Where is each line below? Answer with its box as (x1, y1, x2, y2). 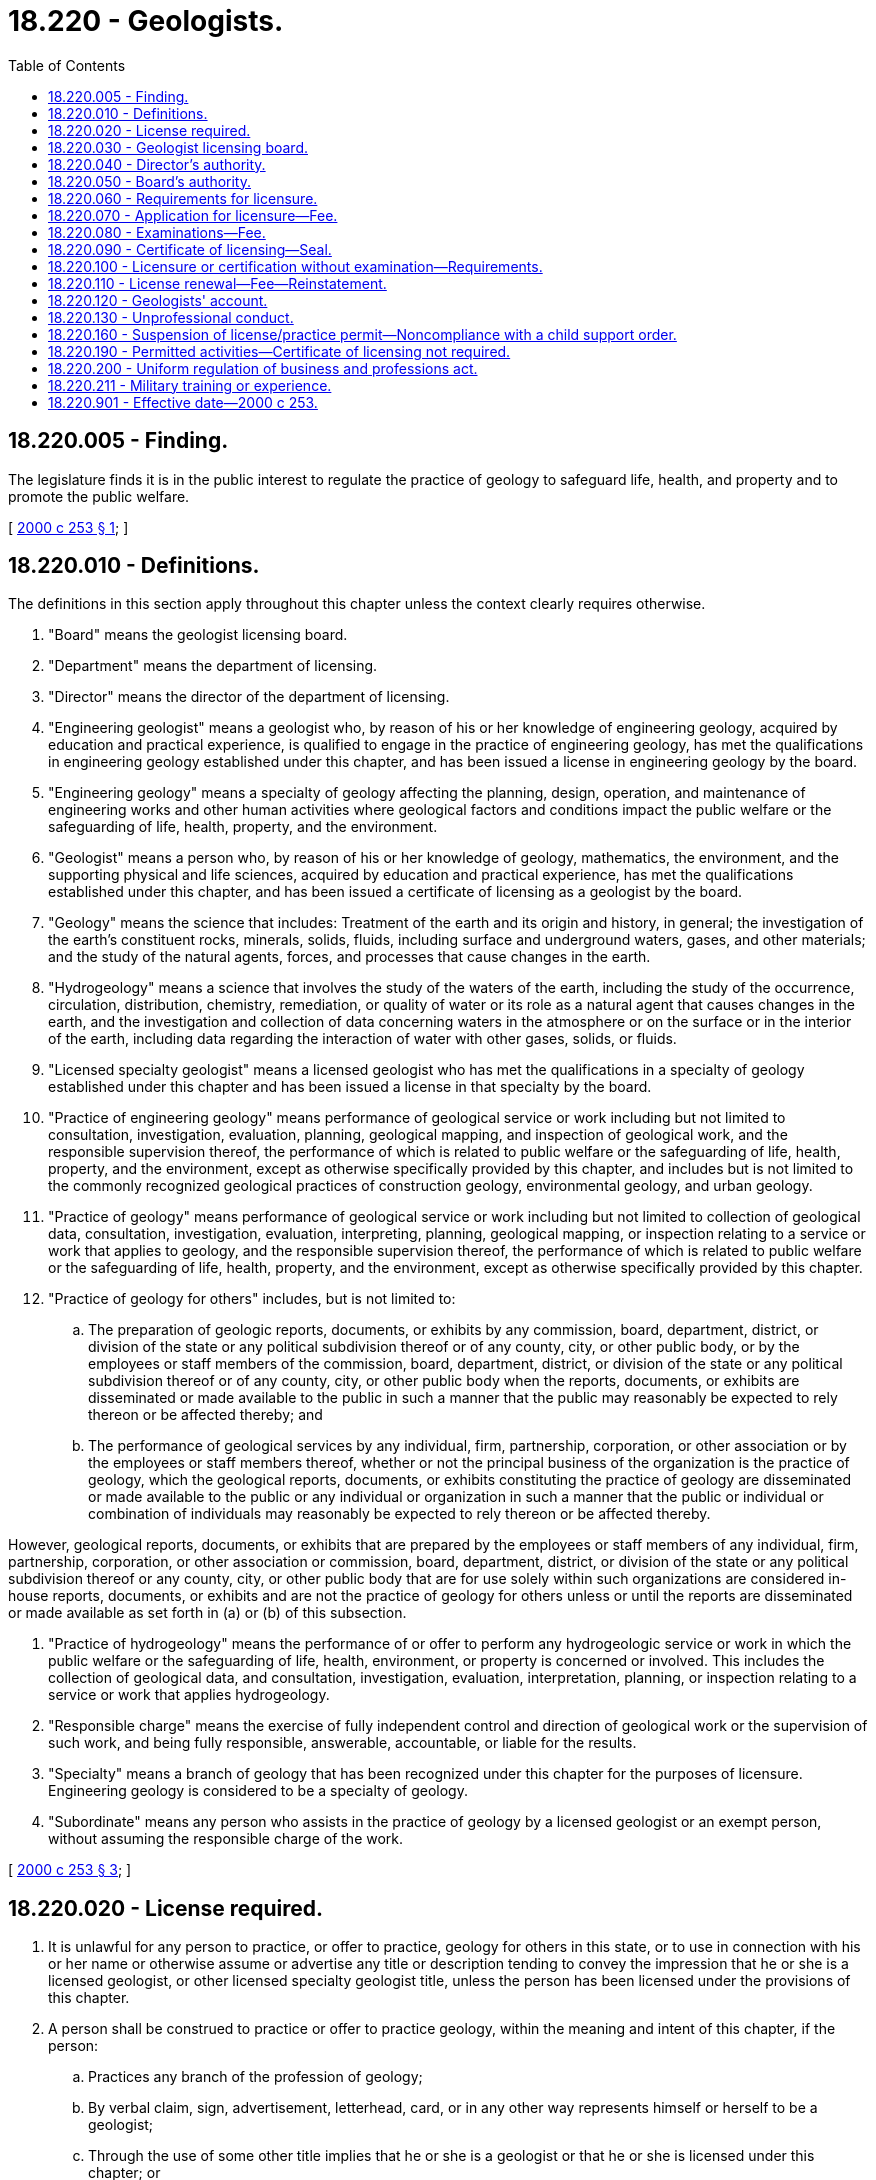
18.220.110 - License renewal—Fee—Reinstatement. (48, 274, 387, 292)
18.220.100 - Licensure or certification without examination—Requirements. (48, 257, 543, 275)
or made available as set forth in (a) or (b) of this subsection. (8, 1604, 407, 1622)
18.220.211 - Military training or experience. (48, 376, 332, 394)
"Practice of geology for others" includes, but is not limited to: (48, 1290, 456, 1308)
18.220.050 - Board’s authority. (48, 172, 251, 190)
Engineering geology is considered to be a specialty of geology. (48, 1782, 468, 1800)
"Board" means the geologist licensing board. (48, 626, 348, 644)
